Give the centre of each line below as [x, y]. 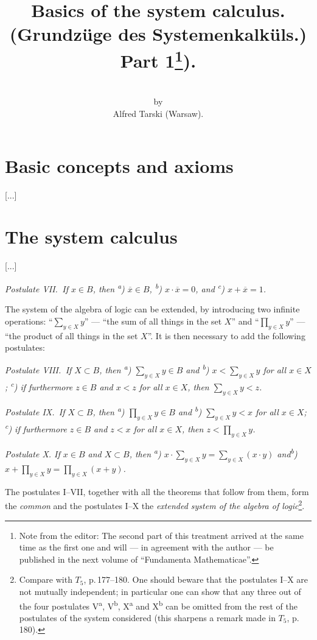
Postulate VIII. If [38, 370]
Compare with [46, 579]
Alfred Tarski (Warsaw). [158, 114]
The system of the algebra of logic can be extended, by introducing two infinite [152, 309]
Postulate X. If [33, 454]
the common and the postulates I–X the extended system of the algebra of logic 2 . [155, 505]
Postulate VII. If [37, 288]
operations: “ [29, 321]
